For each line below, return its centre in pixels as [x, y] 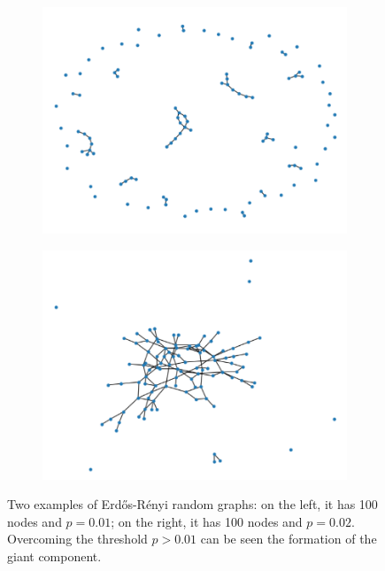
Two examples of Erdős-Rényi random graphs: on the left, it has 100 [192, 504]
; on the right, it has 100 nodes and [207, 521]
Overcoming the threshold [77, 539]
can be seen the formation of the [289, 539]
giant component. [54, 556]
